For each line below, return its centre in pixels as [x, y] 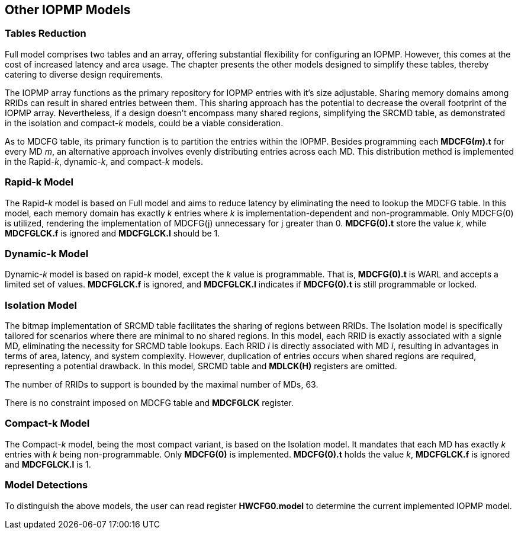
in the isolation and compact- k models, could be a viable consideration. [144, 123]
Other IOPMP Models [68, 10]
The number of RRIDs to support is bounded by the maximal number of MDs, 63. [162, 385]
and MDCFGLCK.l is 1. [48, 464]
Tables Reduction [46, 33]
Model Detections [46, 485]
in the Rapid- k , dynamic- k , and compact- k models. [104, 161]
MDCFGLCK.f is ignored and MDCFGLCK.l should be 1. [112, 233]
